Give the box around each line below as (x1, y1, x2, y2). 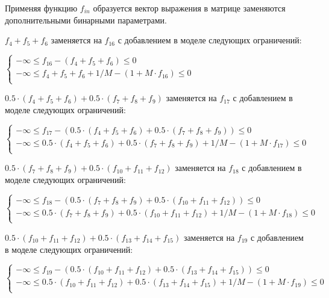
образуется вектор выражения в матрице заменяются (93, 2, 286, 14)
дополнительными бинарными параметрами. (5, 13, 167, 26)
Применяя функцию (5, 2, 78, 14)
